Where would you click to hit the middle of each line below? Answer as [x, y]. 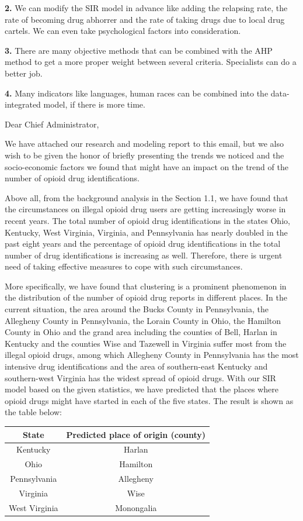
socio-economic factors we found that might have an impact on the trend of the [147, 166]
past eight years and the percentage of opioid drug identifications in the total [143, 244]
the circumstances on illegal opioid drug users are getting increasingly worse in [145, 209]
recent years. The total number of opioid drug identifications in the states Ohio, [147, 220]
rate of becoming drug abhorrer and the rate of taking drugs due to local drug [145, 19]
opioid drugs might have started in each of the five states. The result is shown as [149, 400]
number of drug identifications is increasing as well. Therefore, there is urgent [144, 255]
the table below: [33, 412]
